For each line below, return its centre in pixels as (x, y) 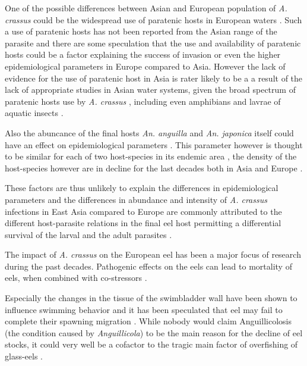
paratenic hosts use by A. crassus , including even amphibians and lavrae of (143, 101)
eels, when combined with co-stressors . (76, 278)
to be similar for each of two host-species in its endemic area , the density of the (151, 156)
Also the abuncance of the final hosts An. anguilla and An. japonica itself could (149, 132)
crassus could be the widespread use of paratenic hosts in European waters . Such (153, 19)
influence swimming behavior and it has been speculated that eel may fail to (144, 309)
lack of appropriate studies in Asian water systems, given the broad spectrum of (150, 90)
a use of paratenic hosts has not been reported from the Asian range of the (141, 31)
